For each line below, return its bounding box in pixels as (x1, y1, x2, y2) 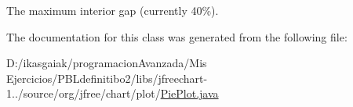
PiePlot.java (160, 85, 219, 102)
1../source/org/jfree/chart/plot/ (6, 85, 161, 102)
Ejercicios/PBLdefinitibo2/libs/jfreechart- (6, 70, 208, 86)
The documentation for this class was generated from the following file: (6, 28, 348, 45)
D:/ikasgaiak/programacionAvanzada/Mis (6, 55, 207, 71)
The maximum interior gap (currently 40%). (6, 2, 219, 18)
